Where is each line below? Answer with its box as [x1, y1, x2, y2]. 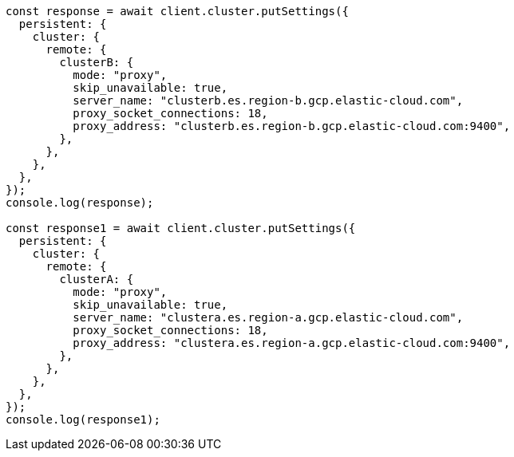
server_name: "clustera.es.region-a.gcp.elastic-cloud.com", [73, 311, 464, 324]
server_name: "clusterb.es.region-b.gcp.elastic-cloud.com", [73, 94, 464, 107]
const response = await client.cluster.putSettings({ [6, 5, 349, 18]
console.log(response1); [6, 413, 160, 426]
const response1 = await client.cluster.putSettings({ [6, 222, 356, 234]
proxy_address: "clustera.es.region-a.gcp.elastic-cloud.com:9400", [73, 337, 511, 349]
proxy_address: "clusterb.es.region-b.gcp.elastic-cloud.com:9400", [73, 120, 511, 132]
